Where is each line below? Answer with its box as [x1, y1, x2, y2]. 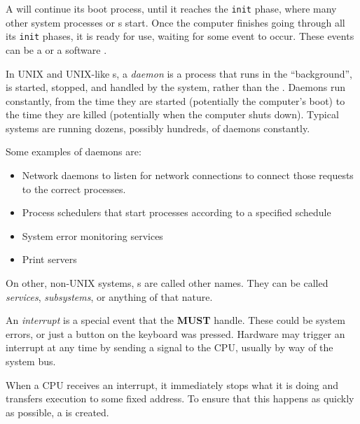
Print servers [22, 252, 77, 267]
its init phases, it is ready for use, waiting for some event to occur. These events [6, 29, 354, 43]
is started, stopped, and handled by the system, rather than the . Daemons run [6, 80, 346, 94]
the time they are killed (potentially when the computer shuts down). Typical [6, 107, 339, 122]
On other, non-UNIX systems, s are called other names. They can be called [6, 276, 328, 290]
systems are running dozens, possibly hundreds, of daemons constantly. [6, 120, 310, 135]
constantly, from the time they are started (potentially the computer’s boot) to [6, 93, 345, 108]
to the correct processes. [22, 181, 126, 196]
